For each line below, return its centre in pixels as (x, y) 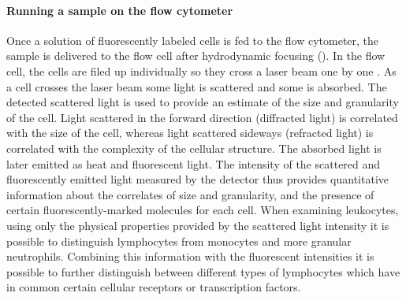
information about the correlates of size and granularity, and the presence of (190, 194)
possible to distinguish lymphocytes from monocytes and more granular (179, 241)
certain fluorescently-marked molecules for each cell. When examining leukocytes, (203, 210)
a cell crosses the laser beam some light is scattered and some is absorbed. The (197, 86)
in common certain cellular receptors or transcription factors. (154, 287)
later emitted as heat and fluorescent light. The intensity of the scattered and (194, 163)
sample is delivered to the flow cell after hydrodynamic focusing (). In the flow (196, 56)
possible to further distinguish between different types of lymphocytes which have (203, 271)
